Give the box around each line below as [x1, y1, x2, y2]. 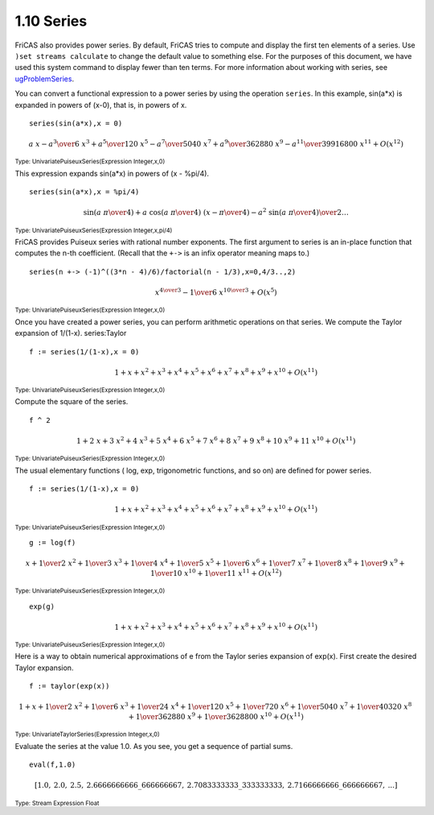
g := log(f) [29, 538, 76, 548]
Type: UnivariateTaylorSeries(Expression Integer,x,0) [14, 730, 160, 738]
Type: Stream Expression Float [14, 799, 100, 807]
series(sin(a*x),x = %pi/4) [29, 188, 140, 197]
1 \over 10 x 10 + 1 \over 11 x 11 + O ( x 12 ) [149, 568, 282, 577]
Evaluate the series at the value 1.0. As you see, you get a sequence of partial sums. [14, 741, 293, 751]
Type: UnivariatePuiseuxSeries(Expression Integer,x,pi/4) [14, 226, 173, 234]
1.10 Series [14, 12, 88, 30]
